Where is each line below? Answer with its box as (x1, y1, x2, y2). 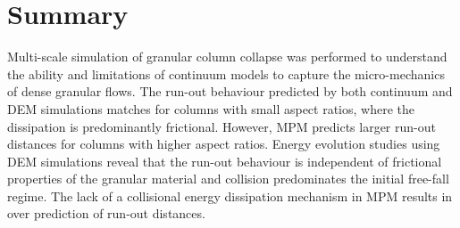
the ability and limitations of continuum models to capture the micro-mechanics (7, 64, 445, 83)
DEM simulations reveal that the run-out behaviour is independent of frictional (7, 151, 442, 170)
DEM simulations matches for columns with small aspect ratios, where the (7, 99, 415, 118)
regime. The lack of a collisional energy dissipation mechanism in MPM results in (7, 186, 453, 205)
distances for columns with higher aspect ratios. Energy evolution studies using (7, 134, 440, 153)
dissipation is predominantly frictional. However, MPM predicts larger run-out (7, 117, 436, 135)
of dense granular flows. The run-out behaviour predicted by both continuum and (7, 82, 453, 101)
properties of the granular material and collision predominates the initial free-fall (7, 169, 449, 188)
